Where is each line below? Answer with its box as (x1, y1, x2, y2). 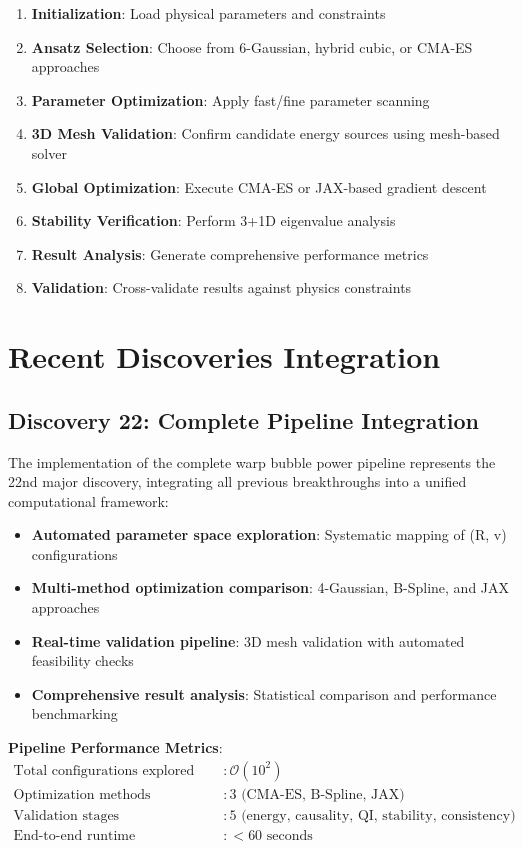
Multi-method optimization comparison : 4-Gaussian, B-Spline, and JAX (31, 577, 510, 598)
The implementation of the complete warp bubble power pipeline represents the (8, 451, 496, 472)
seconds (266, 828, 313, 843)
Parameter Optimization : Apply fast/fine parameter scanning (31, 89, 430, 110)
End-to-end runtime (13, 828, 136, 843)
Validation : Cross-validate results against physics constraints (31, 277, 412, 298)
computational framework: (8, 490, 169, 511)
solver (31, 142, 67, 163)
